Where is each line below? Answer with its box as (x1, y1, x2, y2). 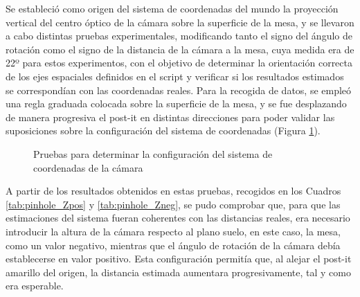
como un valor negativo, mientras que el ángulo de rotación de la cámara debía (6, 237, 341, 252)
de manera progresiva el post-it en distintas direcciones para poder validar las (6, 109, 335, 124)
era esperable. (6, 278, 64, 293)
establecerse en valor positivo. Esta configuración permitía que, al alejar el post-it (6, 251, 352, 266)
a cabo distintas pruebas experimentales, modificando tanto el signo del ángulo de (6, 28, 352, 43)
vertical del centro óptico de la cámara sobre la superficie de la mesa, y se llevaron (6, 15, 354, 29)
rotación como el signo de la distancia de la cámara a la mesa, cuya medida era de (6, 42, 354, 56)
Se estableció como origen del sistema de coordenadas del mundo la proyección (6, 1, 339, 15)
